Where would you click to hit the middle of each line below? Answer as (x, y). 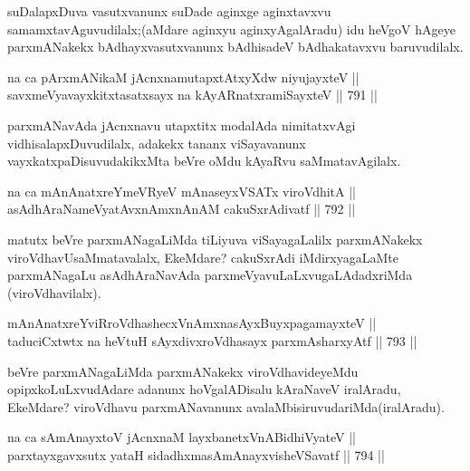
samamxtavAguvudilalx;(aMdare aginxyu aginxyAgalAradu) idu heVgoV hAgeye (231, 29)
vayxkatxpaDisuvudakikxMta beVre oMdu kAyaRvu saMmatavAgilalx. (204, 161)
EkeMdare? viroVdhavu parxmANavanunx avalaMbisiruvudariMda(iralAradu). (226, 406)
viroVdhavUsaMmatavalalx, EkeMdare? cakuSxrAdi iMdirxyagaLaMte (203, 257)
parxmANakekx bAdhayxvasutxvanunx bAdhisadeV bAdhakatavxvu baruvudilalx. (235, 47)
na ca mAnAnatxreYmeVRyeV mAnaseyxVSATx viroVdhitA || (182, 191)
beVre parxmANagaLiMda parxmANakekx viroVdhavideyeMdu (183, 371)
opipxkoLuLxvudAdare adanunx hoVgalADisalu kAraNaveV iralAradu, (204, 389)
